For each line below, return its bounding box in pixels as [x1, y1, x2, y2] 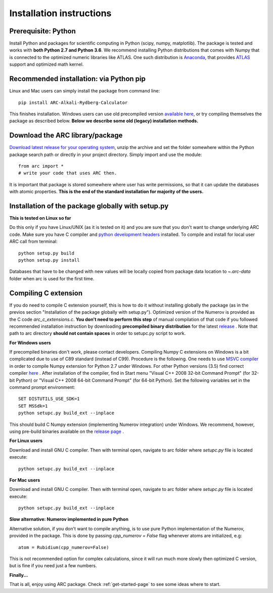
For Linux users [9, 437, 43, 444]
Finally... [9, 572, 28, 578]
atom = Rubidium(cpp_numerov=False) [18, 545, 109, 550]
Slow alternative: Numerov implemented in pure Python [9, 516, 129, 522]
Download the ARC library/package [9, 131, 123, 140]
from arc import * [18, 163, 64, 169]
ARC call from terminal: [9, 238, 58, 244]
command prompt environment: [9, 384, 75, 390]
